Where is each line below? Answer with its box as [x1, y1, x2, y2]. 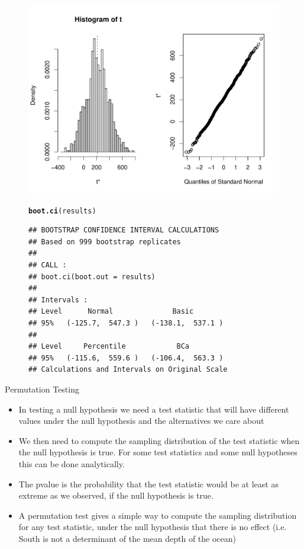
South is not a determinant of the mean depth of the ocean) [18, 532, 237, 544]
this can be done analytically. [18, 457, 125, 470]
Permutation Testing [5, 382, 79, 395]
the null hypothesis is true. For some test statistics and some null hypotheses [18, 446, 297, 458]
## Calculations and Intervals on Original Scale [28, 365, 228, 374]
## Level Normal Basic [28, 307, 194, 316]
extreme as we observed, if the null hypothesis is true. [18, 489, 214, 502]
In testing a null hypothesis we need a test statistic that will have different [18, 403, 289, 415]
